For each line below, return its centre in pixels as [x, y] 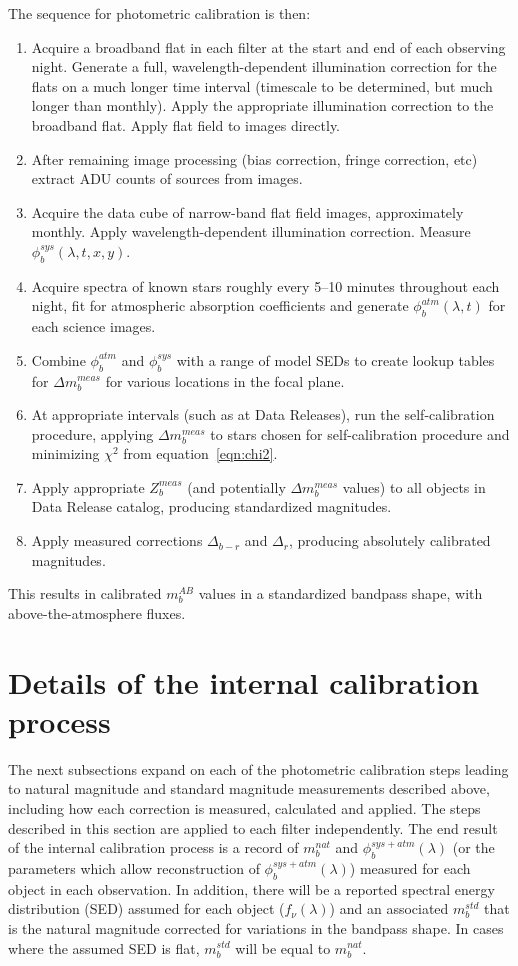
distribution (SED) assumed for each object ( [146, 908]
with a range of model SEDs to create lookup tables [335, 359]
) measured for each [410, 867]
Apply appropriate [88, 486]
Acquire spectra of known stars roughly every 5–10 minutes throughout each [265, 285]
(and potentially [236, 486]
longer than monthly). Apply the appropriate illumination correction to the [262, 105]
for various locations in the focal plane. [225, 380]
